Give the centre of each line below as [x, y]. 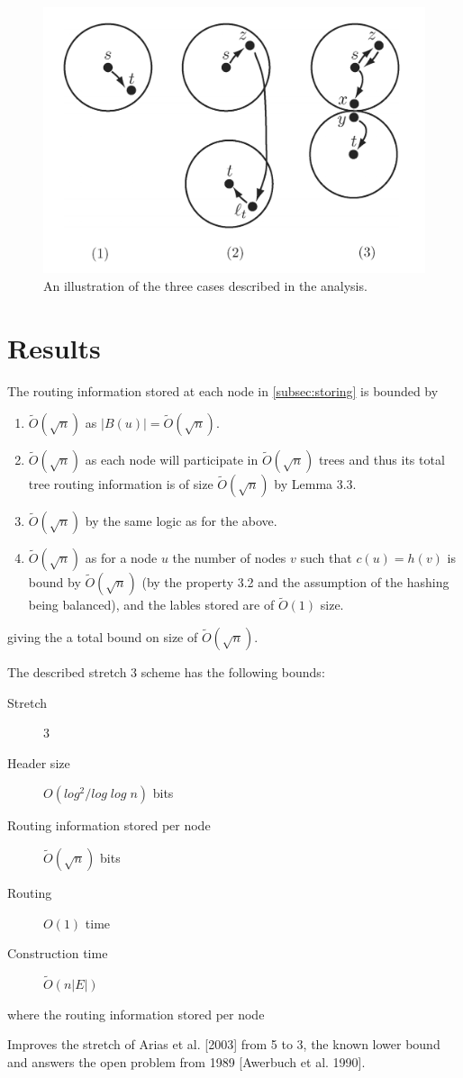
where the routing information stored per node [136, 1014]
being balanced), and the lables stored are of [151, 605]
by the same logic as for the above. [181, 521]
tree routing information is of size [121, 484]
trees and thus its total [381, 460]
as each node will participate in [172, 460]
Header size [39, 762]
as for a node [121, 558]
